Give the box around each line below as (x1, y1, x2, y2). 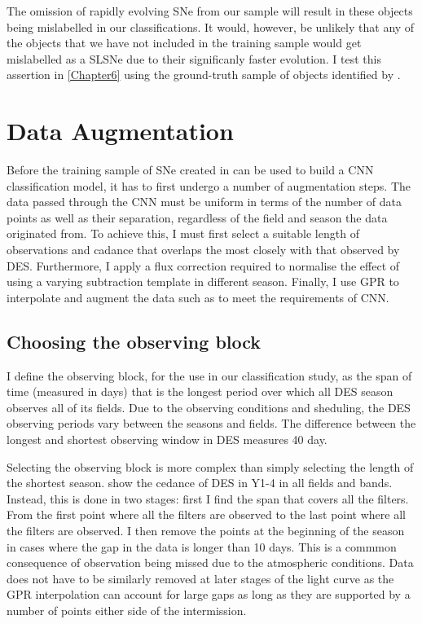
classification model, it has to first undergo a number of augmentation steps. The (7, 177, 411, 194)
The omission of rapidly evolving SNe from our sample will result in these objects (7, 2, 413, 19)
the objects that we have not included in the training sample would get (7, 34, 362, 51)
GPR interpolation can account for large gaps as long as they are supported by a (7, 586, 411, 603)
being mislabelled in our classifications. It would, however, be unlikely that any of (7, 18, 415, 35)
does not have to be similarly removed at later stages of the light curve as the (7, 569, 394, 587)
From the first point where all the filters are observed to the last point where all (7, 506, 406, 523)
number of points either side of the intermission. (7, 601, 247, 618)
